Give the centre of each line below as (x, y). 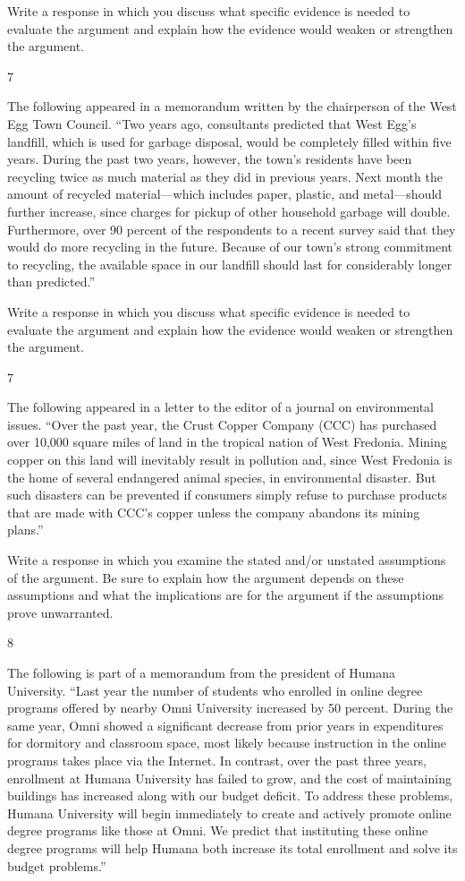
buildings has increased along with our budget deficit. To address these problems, (230, 795)
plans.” (25, 530)
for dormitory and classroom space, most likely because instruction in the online (227, 743)
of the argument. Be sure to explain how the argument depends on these (206, 577)
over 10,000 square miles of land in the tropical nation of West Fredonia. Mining (227, 442)
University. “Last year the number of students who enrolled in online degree (215, 690)
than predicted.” (51, 282)
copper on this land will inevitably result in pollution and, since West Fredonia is (230, 460)
